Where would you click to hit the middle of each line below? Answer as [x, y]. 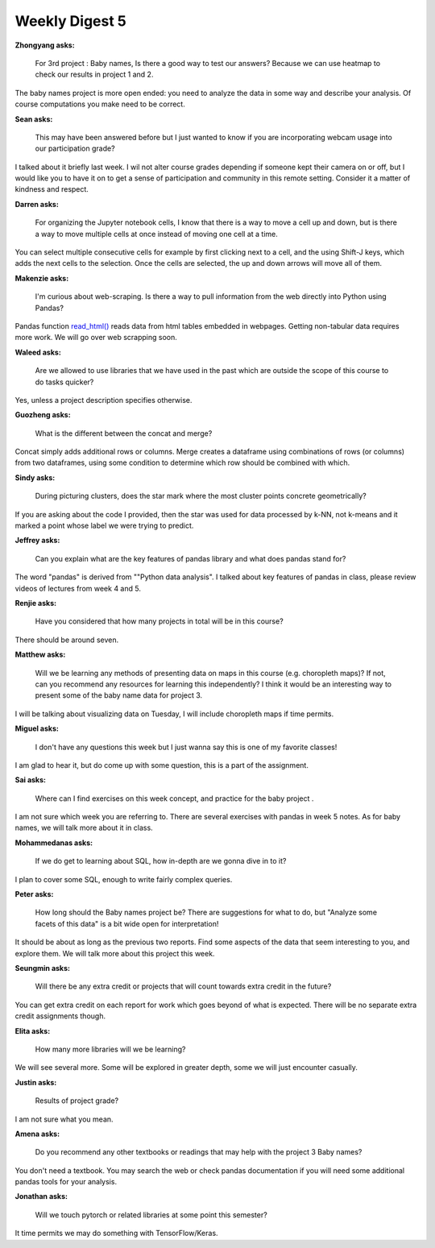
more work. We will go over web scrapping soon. [96, 338]
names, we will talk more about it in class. [84, 828]
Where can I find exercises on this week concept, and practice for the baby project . [174, 798]
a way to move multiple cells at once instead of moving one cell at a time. [156, 234]
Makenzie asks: [42, 278]
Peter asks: [34, 894]
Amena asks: [37, 1134]
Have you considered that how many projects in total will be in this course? [159, 621]
